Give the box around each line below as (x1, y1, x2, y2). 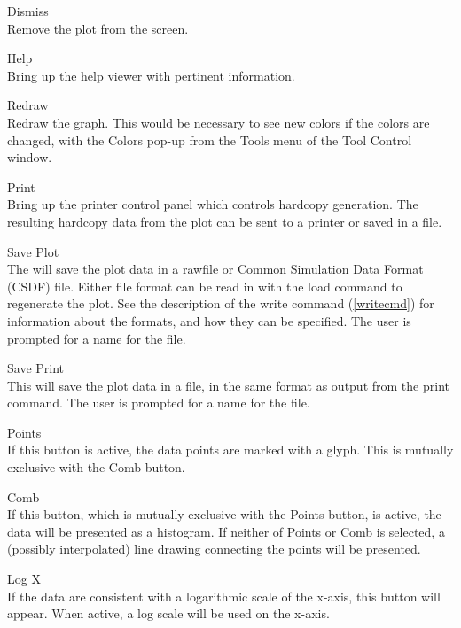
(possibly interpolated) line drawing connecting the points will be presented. (7, 539, 421, 558)
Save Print (7, 359, 65, 377)
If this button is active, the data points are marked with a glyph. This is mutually (7, 440, 454, 459)
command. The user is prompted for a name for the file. (7, 393, 310, 412)
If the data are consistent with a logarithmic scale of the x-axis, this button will (7, 586, 441, 605)
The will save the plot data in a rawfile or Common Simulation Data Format (7, 260, 424, 278)
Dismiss (7, 2, 49, 19)
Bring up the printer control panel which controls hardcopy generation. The (7, 195, 418, 213)
